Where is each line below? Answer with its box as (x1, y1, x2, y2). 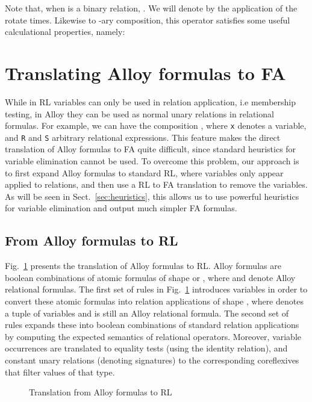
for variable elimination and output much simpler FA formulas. (5, 202, 237, 214)
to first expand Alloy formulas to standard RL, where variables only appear (5, 166, 284, 179)
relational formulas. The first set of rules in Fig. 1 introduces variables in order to (5, 283, 308, 295)
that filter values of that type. (5, 365, 115, 378)
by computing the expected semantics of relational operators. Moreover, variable (5, 330, 302, 342)
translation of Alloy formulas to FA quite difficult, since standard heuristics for (5, 143, 296, 155)
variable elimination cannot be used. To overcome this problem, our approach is (5, 155, 299, 167)
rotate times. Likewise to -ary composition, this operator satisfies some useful (5, 13, 290, 26)
